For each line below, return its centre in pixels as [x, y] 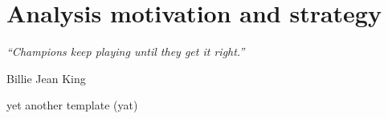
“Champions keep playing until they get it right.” [126, 52]
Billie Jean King [46, 78]
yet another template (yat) [72, 105]
